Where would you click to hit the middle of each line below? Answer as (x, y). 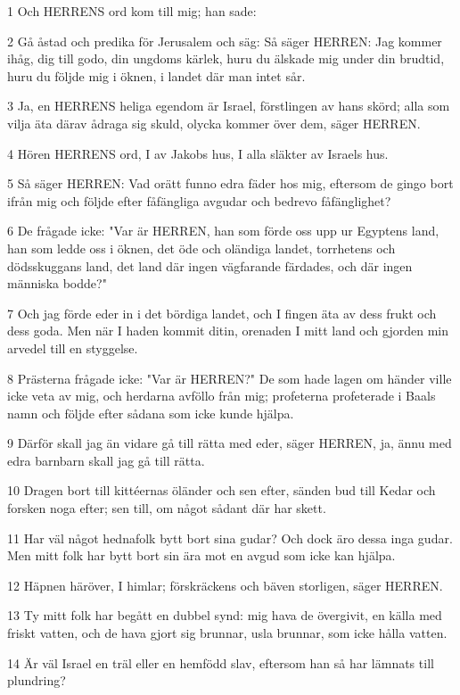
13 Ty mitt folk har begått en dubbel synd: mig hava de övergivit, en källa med (225, 615)
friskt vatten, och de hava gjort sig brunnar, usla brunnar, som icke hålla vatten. (227, 633)
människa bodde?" (57, 283)
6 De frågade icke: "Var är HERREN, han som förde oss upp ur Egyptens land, (223, 231)
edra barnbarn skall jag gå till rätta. (106, 460)
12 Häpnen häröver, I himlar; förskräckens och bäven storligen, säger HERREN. (225, 585)
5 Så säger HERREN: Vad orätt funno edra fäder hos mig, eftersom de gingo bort (230, 183)
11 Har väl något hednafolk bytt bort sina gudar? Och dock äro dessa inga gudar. (230, 538)
